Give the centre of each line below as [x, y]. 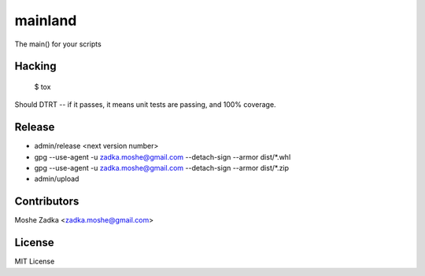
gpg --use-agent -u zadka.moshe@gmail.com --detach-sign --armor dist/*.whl [163, 156]
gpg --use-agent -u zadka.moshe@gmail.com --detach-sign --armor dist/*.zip [162, 168]
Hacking [35, 66]
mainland [46, 20]
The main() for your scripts [58, 44]
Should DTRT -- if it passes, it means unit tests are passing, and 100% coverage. [145, 105]
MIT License [35, 261]
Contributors [47, 202]
